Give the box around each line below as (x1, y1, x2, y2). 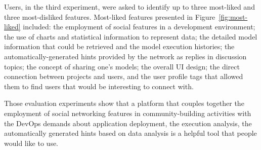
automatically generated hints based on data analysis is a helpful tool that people (4, 128, 257, 138)
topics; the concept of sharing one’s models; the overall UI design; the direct (4, 61, 240, 71)
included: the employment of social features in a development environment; (23, 21, 255, 32)
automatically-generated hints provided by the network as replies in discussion (4, 51, 247, 61)
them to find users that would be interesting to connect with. (4, 81, 194, 91)
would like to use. (4, 137, 59, 148)
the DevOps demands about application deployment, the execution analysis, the (4, 118, 252, 128)
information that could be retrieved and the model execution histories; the (4, 41, 235, 52)
